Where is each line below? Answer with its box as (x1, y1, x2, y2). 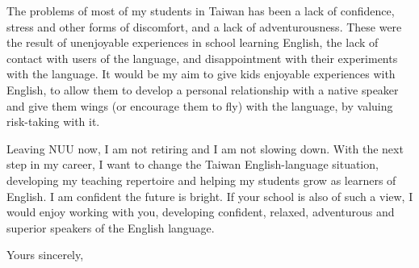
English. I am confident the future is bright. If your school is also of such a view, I (6, 187, 413, 204)
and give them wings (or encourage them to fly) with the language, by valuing (6, 97, 393, 114)
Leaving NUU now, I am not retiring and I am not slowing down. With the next (6, 140, 404, 157)
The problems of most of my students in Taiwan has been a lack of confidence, (6, 2, 395, 19)
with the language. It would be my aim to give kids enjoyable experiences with (6, 65, 396, 82)
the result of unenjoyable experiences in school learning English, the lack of (6, 34, 379, 51)
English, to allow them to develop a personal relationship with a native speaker (6, 81, 399, 98)
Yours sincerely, (6, 246, 84, 263)
